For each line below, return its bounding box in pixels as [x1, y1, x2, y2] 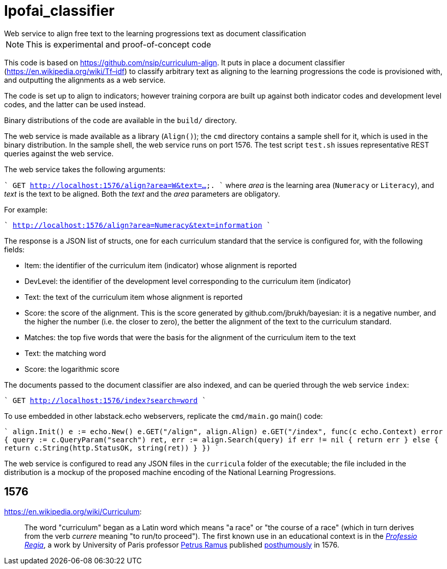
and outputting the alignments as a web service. [4, 75, 166, 84]
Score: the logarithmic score [24, 364, 119, 373]
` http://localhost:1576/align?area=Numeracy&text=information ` [4, 221, 271, 229]
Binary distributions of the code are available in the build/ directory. [4, 115, 237, 125]
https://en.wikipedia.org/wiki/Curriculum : [4, 507, 142, 516]
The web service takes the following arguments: [4, 164, 166, 174]
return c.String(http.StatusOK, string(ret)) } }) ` [4, 443, 219, 452]
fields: [4, 245, 25, 254]
